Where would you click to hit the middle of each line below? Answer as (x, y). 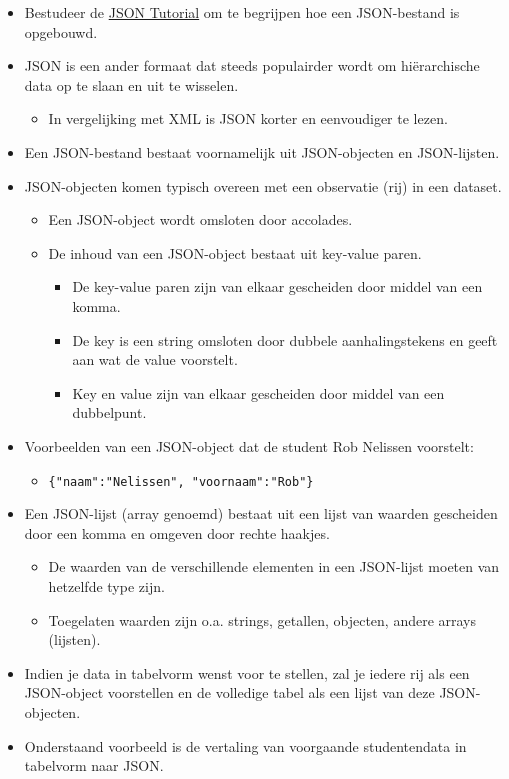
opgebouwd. (61, 31)
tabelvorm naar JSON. (94, 765)
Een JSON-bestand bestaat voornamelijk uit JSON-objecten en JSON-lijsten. (262, 151)
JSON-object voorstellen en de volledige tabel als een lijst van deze (229, 692)
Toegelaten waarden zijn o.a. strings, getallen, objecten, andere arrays (262, 619)
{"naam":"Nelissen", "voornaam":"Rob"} (181, 481)
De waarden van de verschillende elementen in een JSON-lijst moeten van (274, 566)
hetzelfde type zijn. (106, 585)
